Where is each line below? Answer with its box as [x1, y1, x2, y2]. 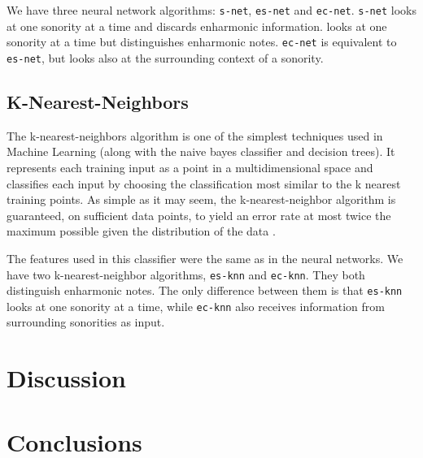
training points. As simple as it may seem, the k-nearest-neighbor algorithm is [7, 191, 396, 208]
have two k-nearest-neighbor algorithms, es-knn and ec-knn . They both [7, 266, 365, 283]
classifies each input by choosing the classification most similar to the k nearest [7, 175, 401, 192]
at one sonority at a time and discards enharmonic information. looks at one [7, 17, 387, 34]
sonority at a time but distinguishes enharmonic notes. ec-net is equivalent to [7, 33, 397, 50]
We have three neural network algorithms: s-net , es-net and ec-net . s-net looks [7, 2, 416, 18]
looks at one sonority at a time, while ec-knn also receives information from [7, 297, 385, 314]
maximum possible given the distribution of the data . [7, 223, 276, 240]
